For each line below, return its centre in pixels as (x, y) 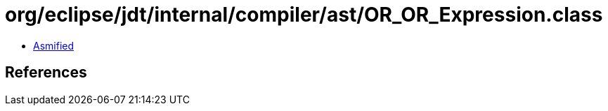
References (46, 73)
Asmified (54, 45)
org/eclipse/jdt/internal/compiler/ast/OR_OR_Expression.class (304, 15)
